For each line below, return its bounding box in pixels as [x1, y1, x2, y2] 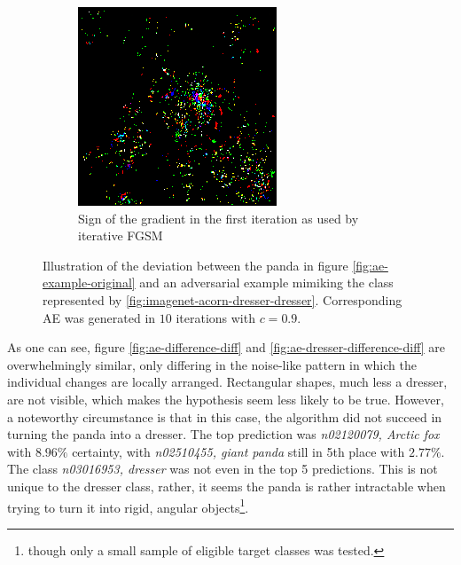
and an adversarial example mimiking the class [139, 273, 394, 292]
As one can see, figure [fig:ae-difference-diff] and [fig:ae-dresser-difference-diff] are [7, 338, 446, 357]
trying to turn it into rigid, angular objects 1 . [7, 495, 249, 516]
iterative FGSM [78, 226, 163, 245]
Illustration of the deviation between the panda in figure [43, 255, 348, 274]
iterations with [176, 308, 255, 326]
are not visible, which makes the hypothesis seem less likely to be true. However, [7, 389, 444, 408]
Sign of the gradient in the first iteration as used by [78, 208, 359, 227]
